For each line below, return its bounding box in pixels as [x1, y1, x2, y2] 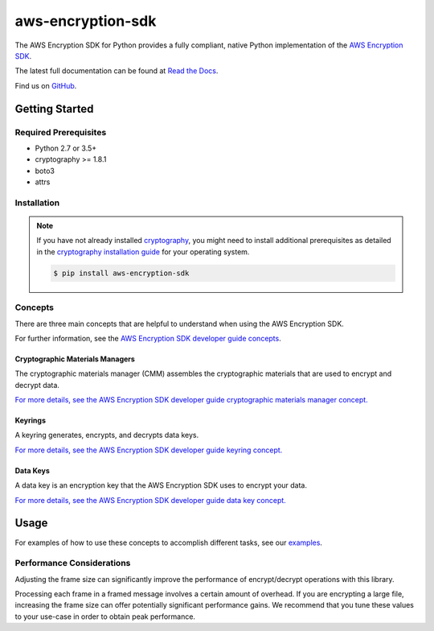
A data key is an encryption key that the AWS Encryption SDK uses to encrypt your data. [14, 480, 307, 490]
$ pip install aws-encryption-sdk [53, 268, 190, 278]
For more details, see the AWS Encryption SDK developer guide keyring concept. [14, 445, 283, 455]
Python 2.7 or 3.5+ [35, 143, 97, 153]
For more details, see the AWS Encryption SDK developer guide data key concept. [14, 495, 287, 505]
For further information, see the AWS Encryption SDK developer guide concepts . [14, 333, 281, 343]
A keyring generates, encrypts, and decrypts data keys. [14, 431, 199, 440]
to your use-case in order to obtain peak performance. [14, 612, 196, 621]
